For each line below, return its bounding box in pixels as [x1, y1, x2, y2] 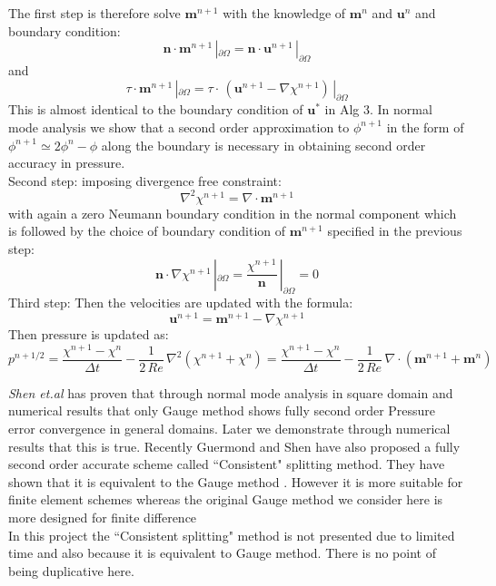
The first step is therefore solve [8, 4, 181, 22]
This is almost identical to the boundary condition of [8, 100, 303, 119]
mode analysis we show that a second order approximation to [8, 117, 350, 136]
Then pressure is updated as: [8, 325, 169, 344]
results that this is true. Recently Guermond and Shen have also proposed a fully [8, 436, 461, 455]
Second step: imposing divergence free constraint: [8, 171, 282, 190]
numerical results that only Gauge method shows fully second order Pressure [8, 401, 436, 420]
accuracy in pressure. [8, 153, 125, 172]
